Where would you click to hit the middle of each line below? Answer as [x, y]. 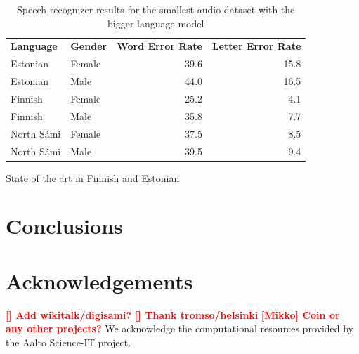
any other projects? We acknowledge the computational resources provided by [179, 328]
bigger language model [156, 23]
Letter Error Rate [256, 46]
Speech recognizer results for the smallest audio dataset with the [156, 9]
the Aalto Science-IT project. [68, 342]
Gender [89, 46]
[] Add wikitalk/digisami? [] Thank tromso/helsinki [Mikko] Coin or [173, 314]
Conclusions [64, 226]
